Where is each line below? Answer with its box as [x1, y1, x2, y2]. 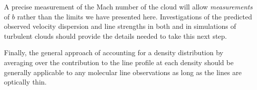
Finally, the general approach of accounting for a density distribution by [4, 47, 223, 58]
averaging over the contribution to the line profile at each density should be [4, 57, 234, 67]
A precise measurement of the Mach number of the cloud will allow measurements [4, 1, 253, 11]
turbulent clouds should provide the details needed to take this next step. [4, 30, 227, 41]
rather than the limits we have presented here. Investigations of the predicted [17, 11, 252, 21]
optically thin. [4, 77, 47, 87]
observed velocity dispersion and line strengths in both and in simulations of [4, 21, 236, 31]
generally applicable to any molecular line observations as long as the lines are [4, 67, 242, 77]
